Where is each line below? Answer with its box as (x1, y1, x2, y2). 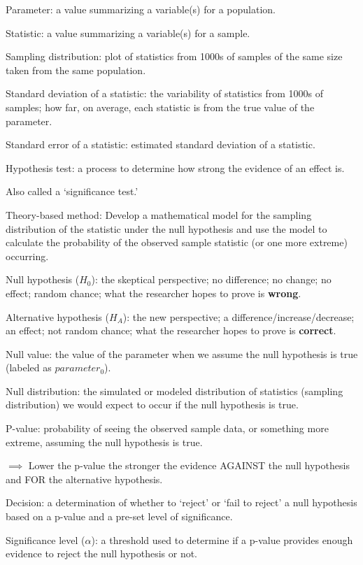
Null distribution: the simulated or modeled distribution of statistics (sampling (6, 383, 343, 398)
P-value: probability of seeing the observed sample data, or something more (6, 421, 329, 436)
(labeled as (6, 360, 52, 375)
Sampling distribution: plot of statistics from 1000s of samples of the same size (6, 49, 343, 64)
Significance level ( (6, 532, 85, 547)
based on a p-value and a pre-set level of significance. (6, 509, 233, 524)
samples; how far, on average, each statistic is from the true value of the (6, 99, 315, 114)
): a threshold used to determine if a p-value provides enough (91, 532, 353, 547)
